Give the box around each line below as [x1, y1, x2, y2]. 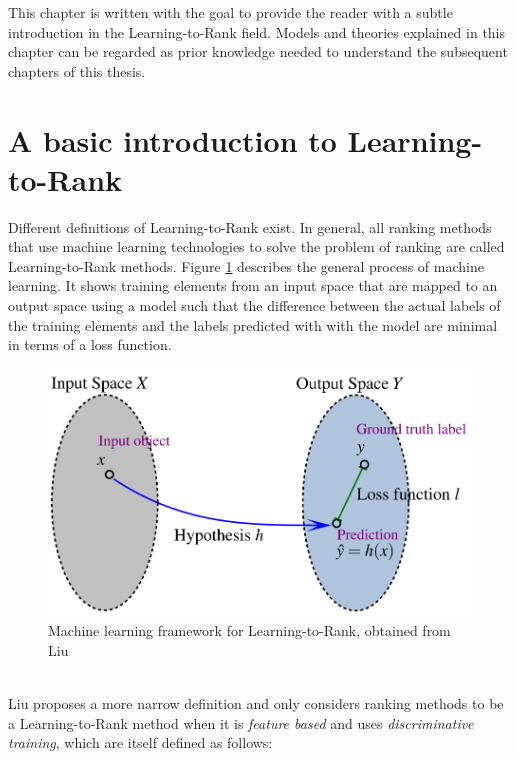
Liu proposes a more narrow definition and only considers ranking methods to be [8, 693, 504, 714]
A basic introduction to [8, 119, 337, 160]
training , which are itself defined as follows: [8, 732, 273, 753]
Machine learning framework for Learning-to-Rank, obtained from [48, 620, 451, 641]
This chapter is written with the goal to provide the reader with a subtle [8, 2, 453, 22]
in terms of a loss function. [8, 334, 172, 355]
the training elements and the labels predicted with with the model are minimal [8, 314, 498, 335]
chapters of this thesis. [8, 60, 146, 81]
